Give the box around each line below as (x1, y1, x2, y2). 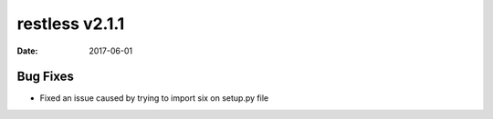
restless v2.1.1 (16, 14, 125, 34)
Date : (16, 45, 38, 56)
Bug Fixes (16, 69, 75, 84)
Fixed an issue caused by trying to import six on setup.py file (39, 93, 269, 104)
